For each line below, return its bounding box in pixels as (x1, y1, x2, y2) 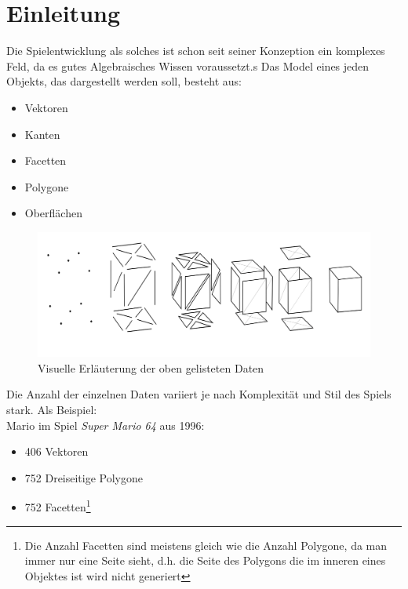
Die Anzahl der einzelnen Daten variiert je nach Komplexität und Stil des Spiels (6, 386, 392, 402)
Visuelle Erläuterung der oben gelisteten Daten (38, 359, 264, 376)
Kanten (24, 125, 60, 142)
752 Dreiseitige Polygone (24, 469, 144, 485)
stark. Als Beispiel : (6, 402, 97, 418)
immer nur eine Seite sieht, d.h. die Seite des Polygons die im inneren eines (24, 552, 386, 569)
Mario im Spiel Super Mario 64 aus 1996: (6, 416, 205, 433)
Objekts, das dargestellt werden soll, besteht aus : (6, 73, 242, 89)
